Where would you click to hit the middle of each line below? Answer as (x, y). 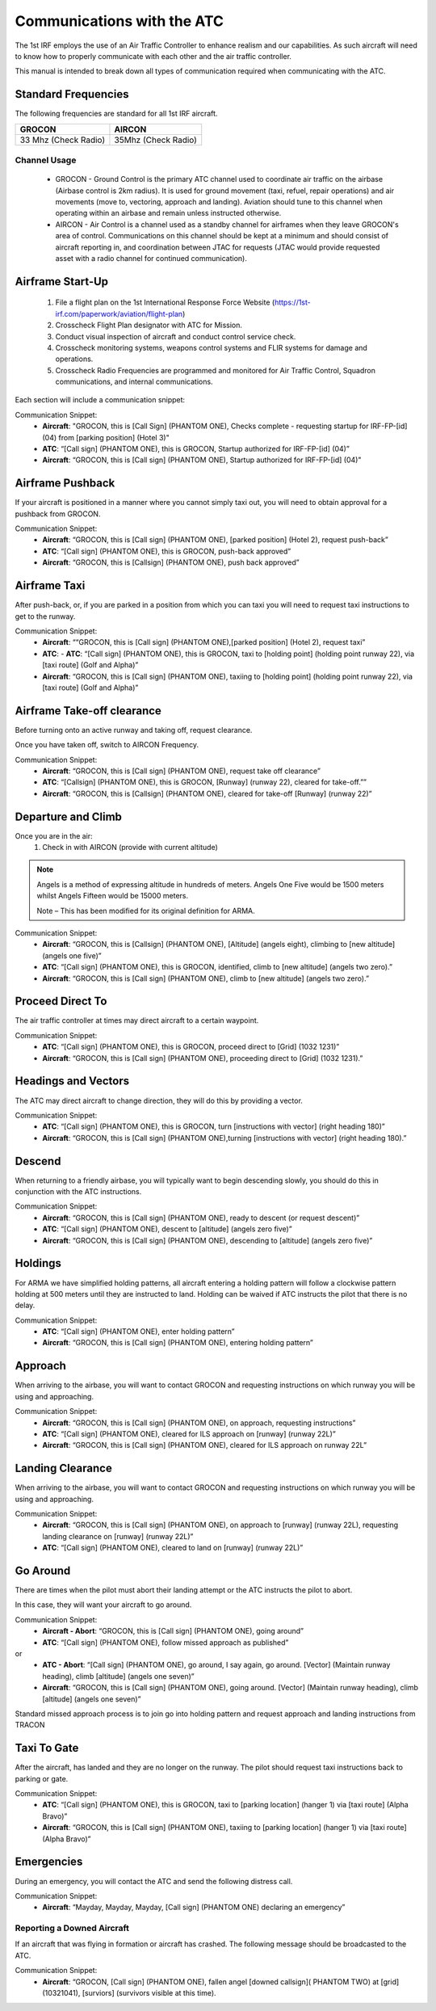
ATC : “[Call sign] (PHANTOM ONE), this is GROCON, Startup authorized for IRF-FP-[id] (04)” (196, 449)
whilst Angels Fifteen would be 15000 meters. (113, 896)
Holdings (38, 1263)
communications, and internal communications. (134, 382)
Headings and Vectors (72, 1081)
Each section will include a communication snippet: (100, 400)
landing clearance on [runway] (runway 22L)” (118, 1536)
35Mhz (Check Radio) (156, 140)
